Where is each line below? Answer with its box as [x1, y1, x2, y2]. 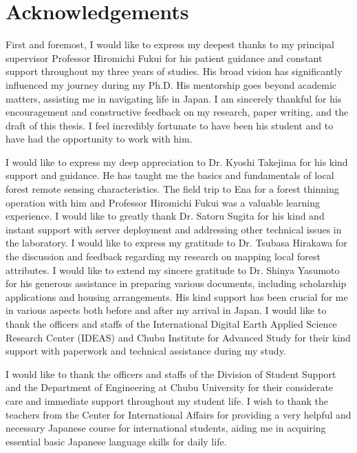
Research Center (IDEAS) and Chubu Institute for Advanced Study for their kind [6, 330, 351, 344]
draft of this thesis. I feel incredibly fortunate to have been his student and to [6, 118, 334, 132]
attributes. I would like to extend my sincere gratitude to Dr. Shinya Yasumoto [6, 262, 340, 277]
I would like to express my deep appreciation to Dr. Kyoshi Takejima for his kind [6, 154, 348, 169]
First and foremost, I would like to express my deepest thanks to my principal [6, 37, 334, 52]
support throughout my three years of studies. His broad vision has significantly [6, 64, 343, 78]
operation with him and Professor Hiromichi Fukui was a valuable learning [6, 195, 321, 209]
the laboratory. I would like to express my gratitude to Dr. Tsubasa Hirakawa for [6, 235, 347, 250]
